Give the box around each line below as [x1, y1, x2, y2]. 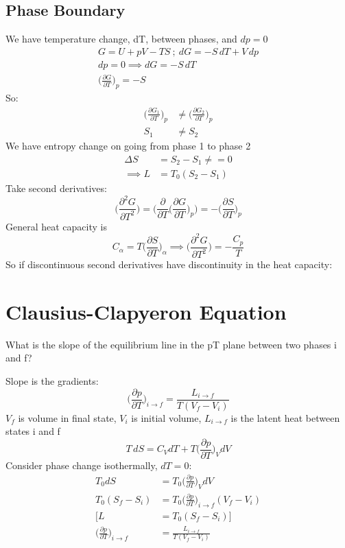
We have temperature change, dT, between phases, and [5, 32, 237, 46]
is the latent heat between [230, 410, 340, 425]
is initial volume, [131, 410, 202, 425]
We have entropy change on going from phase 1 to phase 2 [5, 139, 251, 153]
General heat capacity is [5, 219, 107, 233]
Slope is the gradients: [5, 373, 99, 388]
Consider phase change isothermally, [5, 457, 158, 472]
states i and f [5, 424, 60, 438]
